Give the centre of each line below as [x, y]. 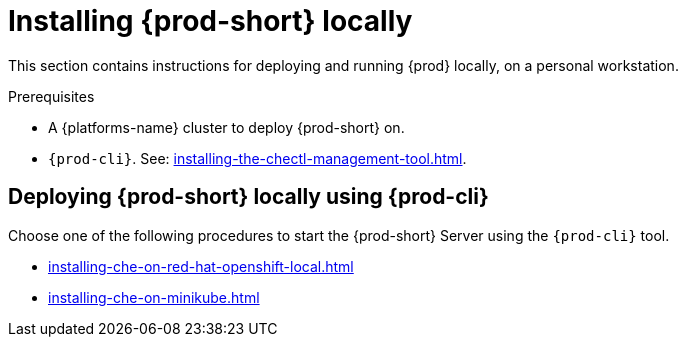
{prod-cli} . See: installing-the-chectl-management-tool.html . [257, 158]
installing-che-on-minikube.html [154, 297]
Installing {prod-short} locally [210, 21]
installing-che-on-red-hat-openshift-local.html [201, 266]
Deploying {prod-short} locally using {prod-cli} [248, 197]
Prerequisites [51, 96]
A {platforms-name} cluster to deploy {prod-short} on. [226, 127]
